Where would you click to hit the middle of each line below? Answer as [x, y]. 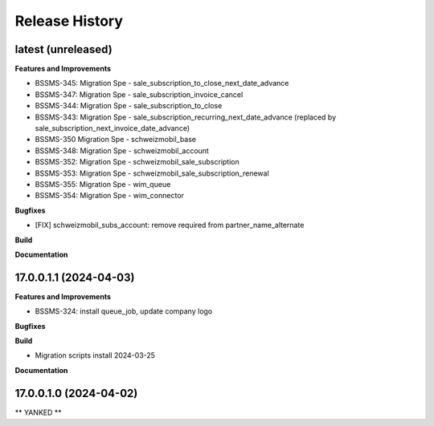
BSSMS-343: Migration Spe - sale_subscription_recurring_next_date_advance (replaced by [186, 117]
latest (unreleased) [63, 49]
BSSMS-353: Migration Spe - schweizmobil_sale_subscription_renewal [152, 173]
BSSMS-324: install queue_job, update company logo [124, 311]
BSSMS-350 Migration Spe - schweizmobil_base [116, 140]
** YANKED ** [38, 412]
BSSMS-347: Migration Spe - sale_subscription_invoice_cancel [139, 94]
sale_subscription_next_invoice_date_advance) [113, 128]
